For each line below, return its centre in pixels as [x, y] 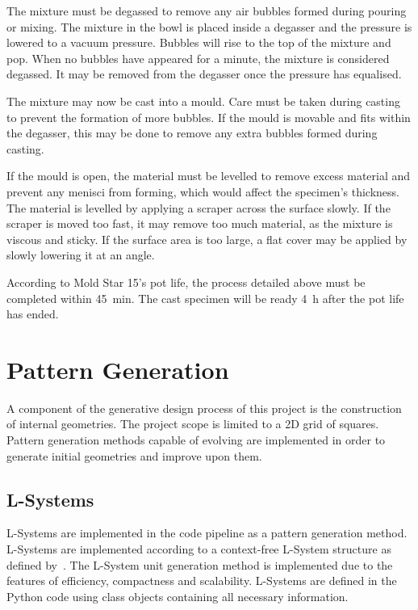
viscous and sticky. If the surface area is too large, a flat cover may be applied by [207, 239]
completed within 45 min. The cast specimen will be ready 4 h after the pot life [205, 298]
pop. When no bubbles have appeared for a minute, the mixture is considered [198, 58]
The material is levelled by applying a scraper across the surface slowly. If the [199, 207]
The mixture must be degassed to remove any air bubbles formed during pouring [207, 11]
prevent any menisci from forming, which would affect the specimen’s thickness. [203, 191]
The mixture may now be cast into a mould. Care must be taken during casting [203, 101]
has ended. [33, 314]
